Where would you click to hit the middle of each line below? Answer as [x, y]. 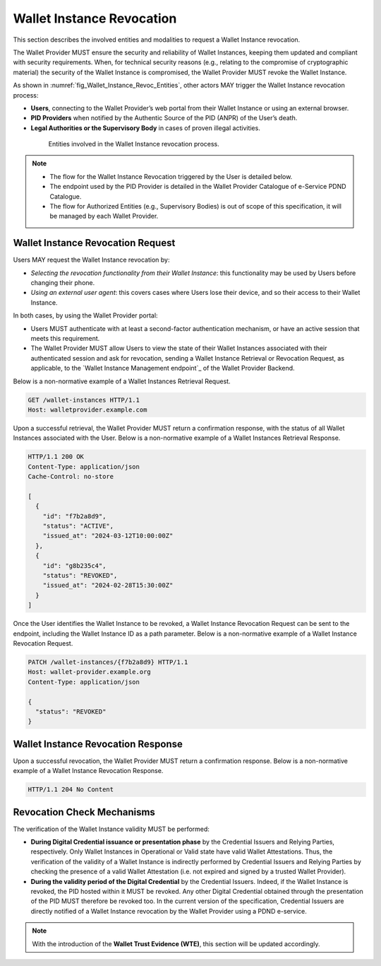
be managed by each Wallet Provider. [104, 216]
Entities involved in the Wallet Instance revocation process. [134, 144]
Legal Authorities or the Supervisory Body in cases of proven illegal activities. [145, 128]
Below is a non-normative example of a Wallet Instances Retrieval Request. [122, 381]
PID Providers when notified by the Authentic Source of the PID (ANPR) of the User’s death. [164, 118]
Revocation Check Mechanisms [84, 812]
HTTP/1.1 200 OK [56, 457]
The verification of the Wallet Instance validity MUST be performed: [111, 829]
